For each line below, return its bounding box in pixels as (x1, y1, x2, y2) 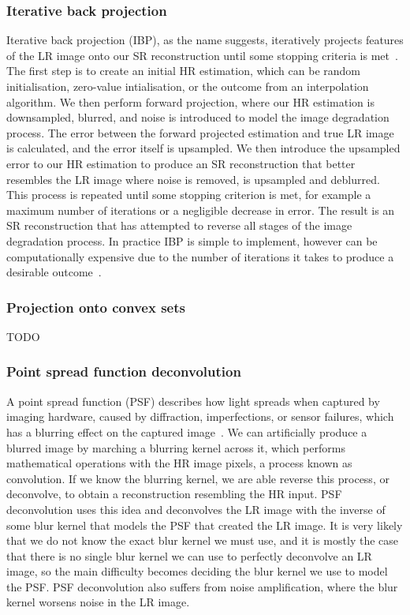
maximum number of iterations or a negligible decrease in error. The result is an (6, 201, 395, 218)
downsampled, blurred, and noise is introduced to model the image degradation (6, 109, 389, 126)
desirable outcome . (6, 264, 102, 280)
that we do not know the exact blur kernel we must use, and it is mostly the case (6, 532, 398, 549)
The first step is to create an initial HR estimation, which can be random (6, 62, 360, 79)
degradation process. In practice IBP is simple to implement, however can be (6, 232, 378, 249)
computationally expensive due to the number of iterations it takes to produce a (6, 248, 394, 264)
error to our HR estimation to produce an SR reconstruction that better (6, 155, 356, 171)
